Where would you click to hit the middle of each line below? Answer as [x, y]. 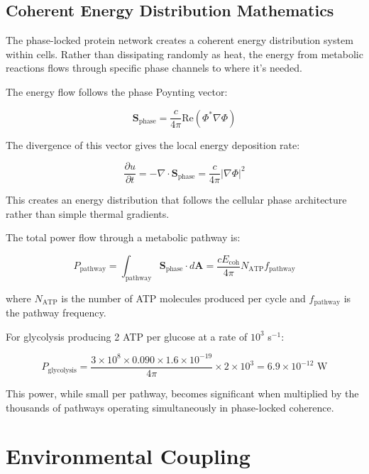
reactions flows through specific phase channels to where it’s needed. [154, 68]
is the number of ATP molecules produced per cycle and [183, 298]
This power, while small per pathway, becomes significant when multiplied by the [182, 393]
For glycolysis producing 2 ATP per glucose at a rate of [127, 336]
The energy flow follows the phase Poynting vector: [117, 91]
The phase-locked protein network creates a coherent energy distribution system [180, 40]
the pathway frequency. [56, 313]
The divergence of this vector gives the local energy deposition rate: [153, 144]
